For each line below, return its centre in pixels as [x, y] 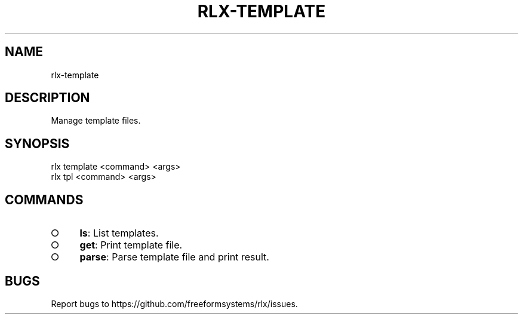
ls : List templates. [119, 233]
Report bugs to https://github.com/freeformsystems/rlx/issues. [174, 303]
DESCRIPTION [47, 98]
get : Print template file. [131, 245]
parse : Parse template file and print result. [174, 257]
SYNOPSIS [37, 143]
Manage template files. [96, 121]
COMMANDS [44, 200]
